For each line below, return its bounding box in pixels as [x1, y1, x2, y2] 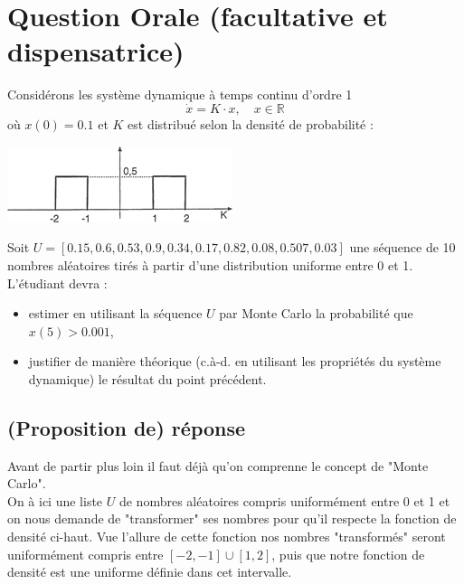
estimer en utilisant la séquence [28, 304, 203, 323]
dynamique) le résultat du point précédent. [28, 369, 267, 388]
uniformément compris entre [7, 544, 164, 563]
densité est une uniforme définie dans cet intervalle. [7, 562, 292, 581]
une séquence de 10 [349, 238, 456, 257]
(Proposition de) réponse [7, 413, 246, 441]
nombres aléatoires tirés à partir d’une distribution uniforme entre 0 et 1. [7, 255, 413, 274]
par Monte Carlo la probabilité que [219, 304, 413, 323]
